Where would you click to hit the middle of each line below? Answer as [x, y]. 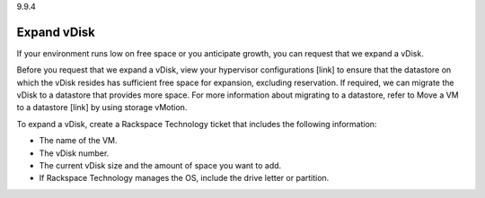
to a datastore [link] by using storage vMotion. [102, 108]
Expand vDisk [56, 32]
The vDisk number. [74, 153]
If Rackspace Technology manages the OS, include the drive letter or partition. [184, 178]
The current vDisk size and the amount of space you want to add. [160, 166]
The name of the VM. [78, 141]
